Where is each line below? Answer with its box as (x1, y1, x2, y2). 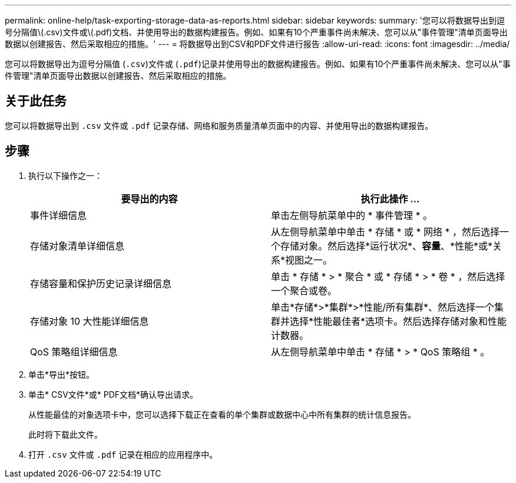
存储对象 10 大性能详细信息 (30, 315, 149, 327)
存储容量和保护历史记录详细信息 (30, 277, 172, 289)
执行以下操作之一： (28, 170, 102, 181)
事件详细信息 (30, 209, 87, 221)
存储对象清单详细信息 (30, 239, 125, 252)
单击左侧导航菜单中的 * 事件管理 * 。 (271, 209, 433, 221)
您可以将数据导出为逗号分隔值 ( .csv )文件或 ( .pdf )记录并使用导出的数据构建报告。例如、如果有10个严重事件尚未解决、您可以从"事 (5, 59, 511, 69)
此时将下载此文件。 (28, 429, 102, 439)
